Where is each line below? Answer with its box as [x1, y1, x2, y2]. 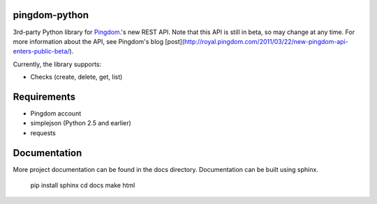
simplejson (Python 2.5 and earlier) [30, 119, 132, 127]
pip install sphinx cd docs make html [30, 181, 135, 189]
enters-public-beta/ [13, 47, 70, 56]
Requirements [13, 91, 76, 102]
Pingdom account [30, 109, 82, 118]
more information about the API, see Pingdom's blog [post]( [13, 37, 185, 45]
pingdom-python [13, 9, 89, 21]
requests [30, 129, 56, 137]
